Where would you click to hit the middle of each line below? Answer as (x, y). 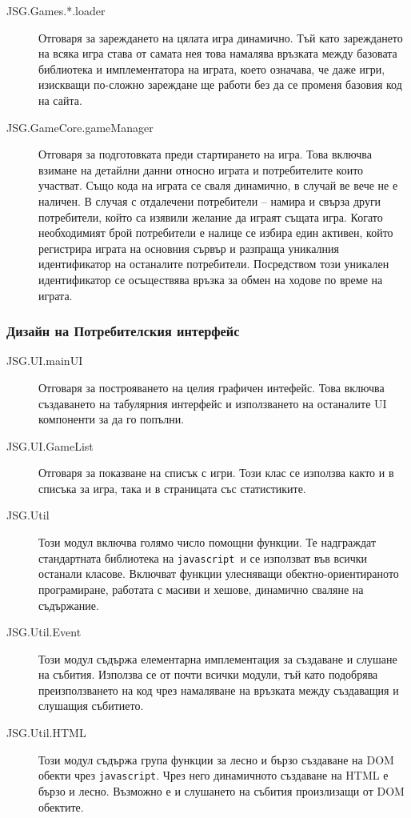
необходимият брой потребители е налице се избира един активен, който (216, 233)
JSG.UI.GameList (50, 445)
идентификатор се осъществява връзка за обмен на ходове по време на (211, 279)
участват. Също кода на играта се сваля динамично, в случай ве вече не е (218, 185)
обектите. (61, 806)
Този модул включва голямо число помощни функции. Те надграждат (207, 542)
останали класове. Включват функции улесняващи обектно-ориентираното (219, 573)
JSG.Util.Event (44, 632)
